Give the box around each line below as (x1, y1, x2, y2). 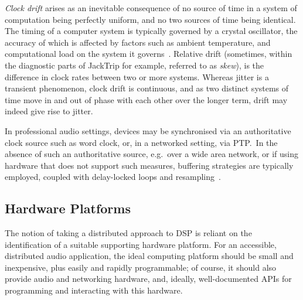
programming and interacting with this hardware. (5, 284, 183, 296)
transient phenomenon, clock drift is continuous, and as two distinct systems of (5, 82, 289, 94)
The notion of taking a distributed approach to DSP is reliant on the (5, 227, 252, 239)
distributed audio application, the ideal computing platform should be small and (5, 250, 294, 262)
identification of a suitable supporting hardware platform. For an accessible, (5, 238, 277, 250)
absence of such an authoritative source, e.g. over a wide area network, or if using (5, 148, 299, 160)
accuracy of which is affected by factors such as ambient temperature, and (5, 36, 271, 48)
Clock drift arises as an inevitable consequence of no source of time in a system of (5, 2, 297, 13)
